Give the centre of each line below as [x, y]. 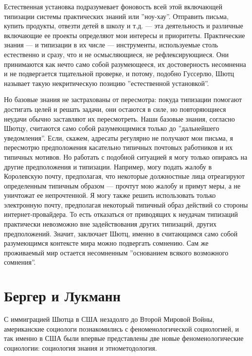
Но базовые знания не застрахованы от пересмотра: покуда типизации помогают [123, 99]
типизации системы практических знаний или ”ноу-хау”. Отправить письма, [116, 16]
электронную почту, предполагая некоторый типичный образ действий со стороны [126, 204]
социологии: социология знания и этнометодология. [81, 347]
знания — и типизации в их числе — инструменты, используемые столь [111, 45]
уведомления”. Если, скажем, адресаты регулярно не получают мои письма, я [118, 137]
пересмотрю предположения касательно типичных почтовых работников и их [118, 147]
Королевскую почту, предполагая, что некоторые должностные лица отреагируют [124, 176]
